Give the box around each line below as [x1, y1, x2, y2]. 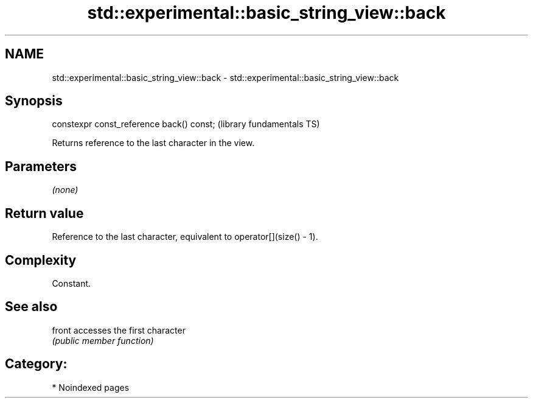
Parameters [5, 158, 77, 174]
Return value [5, 205, 84, 221]
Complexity [5, 252, 77, 268]
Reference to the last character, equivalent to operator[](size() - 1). [52, 231, 318, 242]
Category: [5, 356, 68, 372]
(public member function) [52, 335, 154, 346]
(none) [52, 184, 78, 195]
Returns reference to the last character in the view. [52, 138, 255, 149]
